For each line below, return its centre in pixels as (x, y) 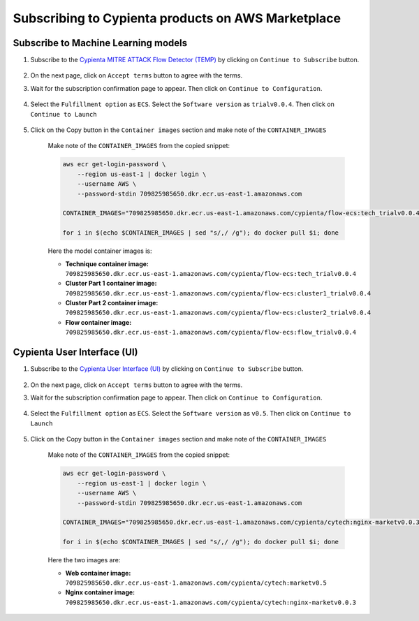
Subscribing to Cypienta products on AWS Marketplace (177, 18)
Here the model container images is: (100, 251)
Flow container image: (98, 322)
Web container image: (98, 573)
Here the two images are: (84, 560)
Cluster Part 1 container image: (111, 284)
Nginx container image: (100, 592)
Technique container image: (107, 264)
